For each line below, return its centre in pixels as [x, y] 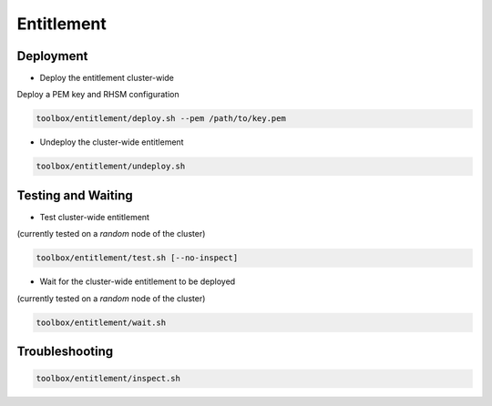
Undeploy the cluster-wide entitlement [112, 142]
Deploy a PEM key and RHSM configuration [98, 95]
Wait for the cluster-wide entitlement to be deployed [138, 281]
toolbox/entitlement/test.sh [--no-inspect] [137, 258]
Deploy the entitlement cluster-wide [107, 78]
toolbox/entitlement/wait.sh [101, 322]
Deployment [52, 56]
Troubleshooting [65, 352]
